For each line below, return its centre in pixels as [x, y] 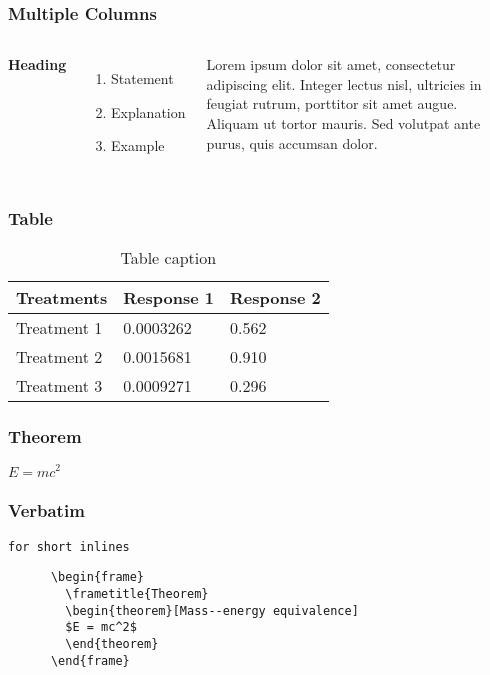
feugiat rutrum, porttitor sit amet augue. [332, 103]
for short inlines [69, 546]
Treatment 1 [59, 328]
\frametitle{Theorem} [137, 594]
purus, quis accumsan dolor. [292, 142]
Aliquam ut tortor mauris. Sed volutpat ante [343, 123]
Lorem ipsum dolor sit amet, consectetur [331, 64]
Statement [142, 78]
